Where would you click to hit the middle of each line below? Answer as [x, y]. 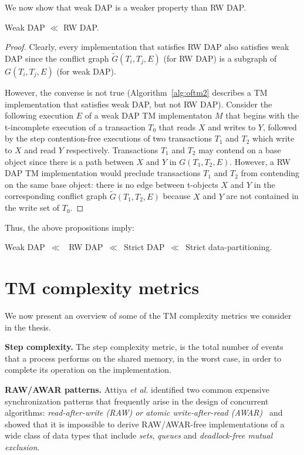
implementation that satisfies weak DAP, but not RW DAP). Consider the [139, 104]
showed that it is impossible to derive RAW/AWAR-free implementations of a [145, 424]
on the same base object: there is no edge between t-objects [112, 184]
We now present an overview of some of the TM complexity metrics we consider [148, 316]
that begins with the [262, 115]
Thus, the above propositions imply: [70, 227]
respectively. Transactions [112, 149]
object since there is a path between [69, 161]
